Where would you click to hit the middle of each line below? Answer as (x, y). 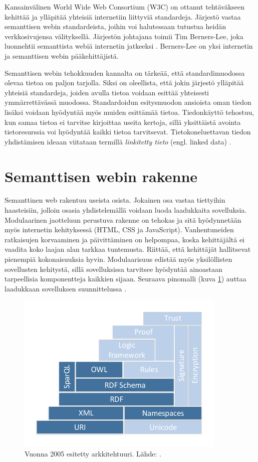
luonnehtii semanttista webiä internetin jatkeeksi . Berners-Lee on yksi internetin (129, 46)
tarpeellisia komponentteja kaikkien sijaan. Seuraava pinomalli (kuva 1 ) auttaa (125, 279)
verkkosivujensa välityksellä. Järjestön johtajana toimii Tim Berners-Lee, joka (124, 36)
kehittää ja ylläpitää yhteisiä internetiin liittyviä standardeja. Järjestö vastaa (123, 16)
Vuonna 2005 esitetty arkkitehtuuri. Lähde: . (93, 454)
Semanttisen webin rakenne (101, 176)
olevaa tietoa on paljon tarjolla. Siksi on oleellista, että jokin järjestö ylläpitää (124, 83)
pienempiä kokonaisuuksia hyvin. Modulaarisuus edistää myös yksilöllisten (118, 259)
